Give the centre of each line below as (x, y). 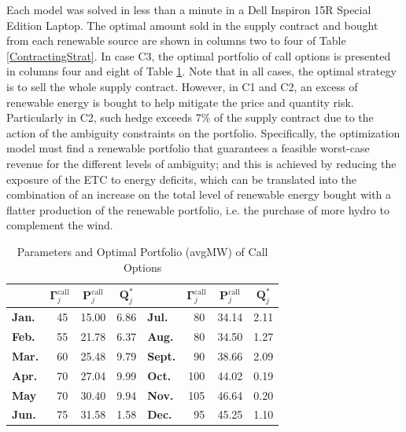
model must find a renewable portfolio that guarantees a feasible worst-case (188, 148)
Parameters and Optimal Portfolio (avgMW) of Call (142, 251)
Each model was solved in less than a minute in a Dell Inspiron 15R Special (189, 9)
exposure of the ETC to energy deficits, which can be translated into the (182, 179)
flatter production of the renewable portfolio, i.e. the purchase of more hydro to (198, 209)
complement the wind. (60, 225)
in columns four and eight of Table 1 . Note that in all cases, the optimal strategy (201, 71)
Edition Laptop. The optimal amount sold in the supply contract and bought (192, 25)
